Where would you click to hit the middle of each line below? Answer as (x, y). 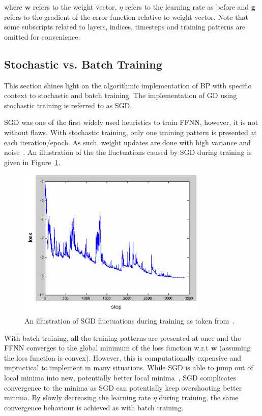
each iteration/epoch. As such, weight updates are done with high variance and (127, 142)
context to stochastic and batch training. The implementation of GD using (121, 95)
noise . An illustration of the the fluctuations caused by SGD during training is (128, 152)
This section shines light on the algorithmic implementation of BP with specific (128, 85)
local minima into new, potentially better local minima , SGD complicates (120, 377)
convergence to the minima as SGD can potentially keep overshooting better (123, 387)
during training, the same (199, 397)
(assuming (235, 348)
